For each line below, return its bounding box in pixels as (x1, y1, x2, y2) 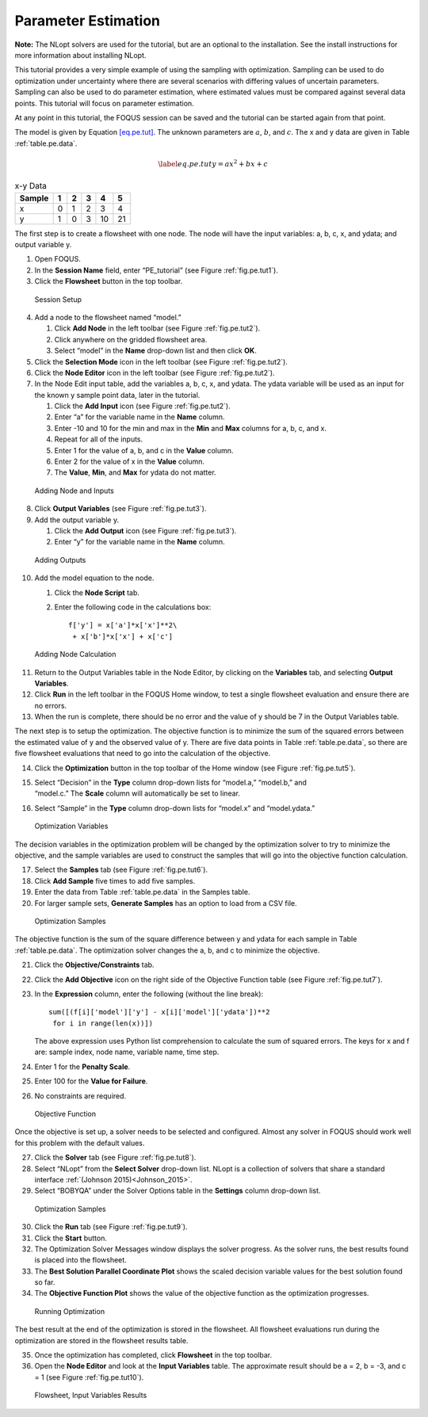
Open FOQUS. (34, 254, 81, 264)
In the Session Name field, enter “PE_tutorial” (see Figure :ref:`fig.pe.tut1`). (34, 265, 279, 275)
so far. (34, 1278, 55, 1287)
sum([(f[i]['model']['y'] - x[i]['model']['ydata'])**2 (48, 1007, 270, 1017)
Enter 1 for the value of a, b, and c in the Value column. (54, 445, 234, 455)
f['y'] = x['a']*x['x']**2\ (68, 621, 178, 630)
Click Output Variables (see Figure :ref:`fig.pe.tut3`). (34, 504, 207, 514)
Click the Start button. (34, 1233, 107, 1243)
